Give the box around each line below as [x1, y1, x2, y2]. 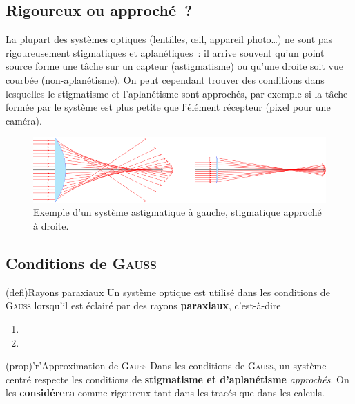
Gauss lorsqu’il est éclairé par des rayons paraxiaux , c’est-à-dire [6, 298, 281, 313]
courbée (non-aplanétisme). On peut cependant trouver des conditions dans [6, 72, 325, 86]
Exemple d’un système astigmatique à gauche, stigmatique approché [33, 205, 322, 219]
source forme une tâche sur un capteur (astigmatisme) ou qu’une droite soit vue [6, 59, 344, 73]
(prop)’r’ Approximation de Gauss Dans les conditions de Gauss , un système [6, 358, 327, 373]
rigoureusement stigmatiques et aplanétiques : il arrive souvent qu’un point [6, 45, 325, 59]
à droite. [33, 218, 69, 232]
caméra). [6, 113, 42, 127]
